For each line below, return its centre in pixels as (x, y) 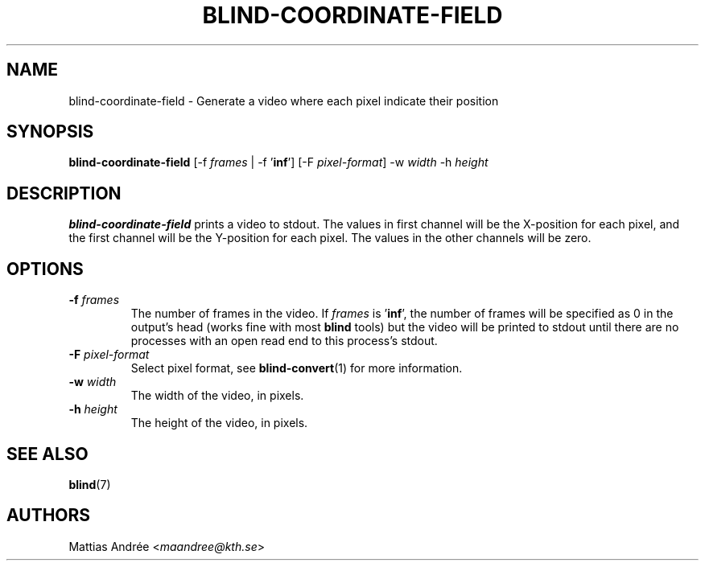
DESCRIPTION (64, 193)
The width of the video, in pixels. (217, 396)
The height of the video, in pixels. (219, 423)
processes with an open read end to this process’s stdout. (284, 341)
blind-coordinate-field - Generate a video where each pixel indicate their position (284, 101)
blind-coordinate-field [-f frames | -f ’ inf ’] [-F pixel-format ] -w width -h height (278, 162)
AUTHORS (49, 516)
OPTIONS (45, 269)
